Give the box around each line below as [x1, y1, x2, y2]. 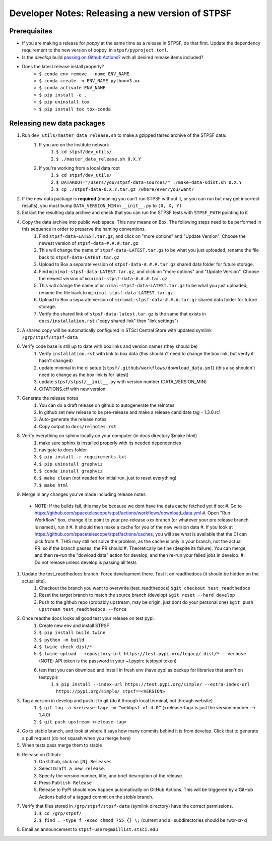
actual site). [22, 578, 46, 584]
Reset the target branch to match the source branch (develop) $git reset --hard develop [39, 592, 235, 598]
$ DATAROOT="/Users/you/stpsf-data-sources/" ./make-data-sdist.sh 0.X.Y [56, 179, 242, 185]
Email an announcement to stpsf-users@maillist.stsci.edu [22, 826, 158, 832]
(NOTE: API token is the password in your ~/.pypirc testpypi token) [39, 658, 177, 664]
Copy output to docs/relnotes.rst [39, 423, 117, 429]
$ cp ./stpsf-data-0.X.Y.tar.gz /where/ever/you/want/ [56, 187, 194, 192]
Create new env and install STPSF [39, 622, 109, 628]
